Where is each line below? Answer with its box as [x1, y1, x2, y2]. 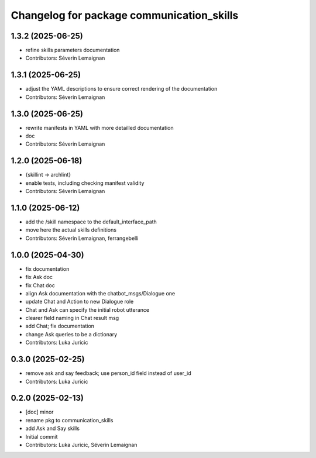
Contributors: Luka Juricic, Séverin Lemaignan [25, 442, 138, 448]
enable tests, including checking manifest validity [25, 179, 145, 187]
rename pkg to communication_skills [25, 416, 114, 423]
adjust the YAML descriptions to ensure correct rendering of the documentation [25, 85, 218, 92]
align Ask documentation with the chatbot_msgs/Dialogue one [25, 290, 176, 297]
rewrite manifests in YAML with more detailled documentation [25, 124, 174, 131]
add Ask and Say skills [25, 425, 80, 432]
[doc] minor [25, 408, 54, 415]
